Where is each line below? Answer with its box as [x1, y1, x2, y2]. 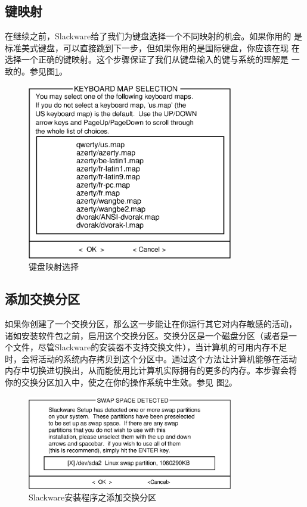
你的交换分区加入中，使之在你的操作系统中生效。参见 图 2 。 [5, 376, 237, 388]
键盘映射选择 [29, 260, 79, 273]
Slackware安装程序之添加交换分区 [29, 491, 157, 503]
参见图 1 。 [29, 64, 67, 77]
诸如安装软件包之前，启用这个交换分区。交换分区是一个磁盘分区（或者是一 [5, 329, 297, 341]
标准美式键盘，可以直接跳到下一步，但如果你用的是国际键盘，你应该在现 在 [5, 41, 300, 54]
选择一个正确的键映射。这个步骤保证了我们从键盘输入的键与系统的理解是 [5, 53, 289, 66]
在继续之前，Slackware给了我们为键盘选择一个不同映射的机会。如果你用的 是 [5, 30, 302, 42]
